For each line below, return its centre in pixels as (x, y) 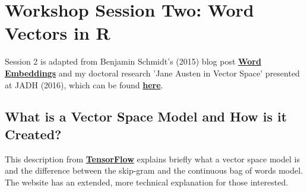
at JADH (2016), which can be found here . (84, 84)
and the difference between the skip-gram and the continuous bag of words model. (154, 170)
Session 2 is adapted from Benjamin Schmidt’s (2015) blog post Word (133, 61)
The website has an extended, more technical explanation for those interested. (147, 182)
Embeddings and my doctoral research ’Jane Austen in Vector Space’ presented (152, 73)
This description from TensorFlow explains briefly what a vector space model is (152, 159)
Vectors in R (58, 33)
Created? (33, 134)
